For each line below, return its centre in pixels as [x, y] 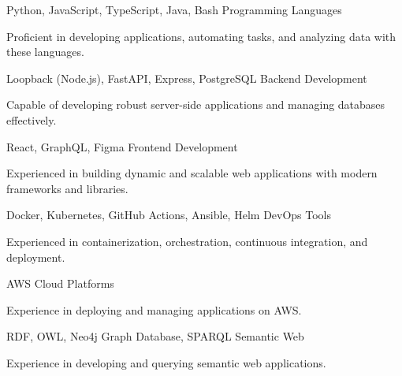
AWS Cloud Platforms [60, 283]
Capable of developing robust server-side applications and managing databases [196, 104]
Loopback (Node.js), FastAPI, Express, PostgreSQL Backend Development [187, 78]
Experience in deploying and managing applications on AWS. [154, 309]
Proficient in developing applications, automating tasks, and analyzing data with [201, 36]
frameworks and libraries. [67, 188]
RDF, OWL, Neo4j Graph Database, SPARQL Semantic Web [155, 336]
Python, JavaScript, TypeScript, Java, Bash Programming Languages [174, 9]
